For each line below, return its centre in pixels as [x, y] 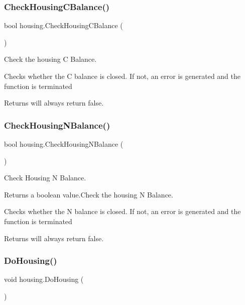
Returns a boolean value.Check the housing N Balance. [89, 194]
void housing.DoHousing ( [44, 279]
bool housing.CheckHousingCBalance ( [64, 25]
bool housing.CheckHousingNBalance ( [64, 144]
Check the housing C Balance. [50, 59]
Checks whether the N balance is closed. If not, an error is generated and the [122, 211]
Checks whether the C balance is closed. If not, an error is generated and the [122, 76]
